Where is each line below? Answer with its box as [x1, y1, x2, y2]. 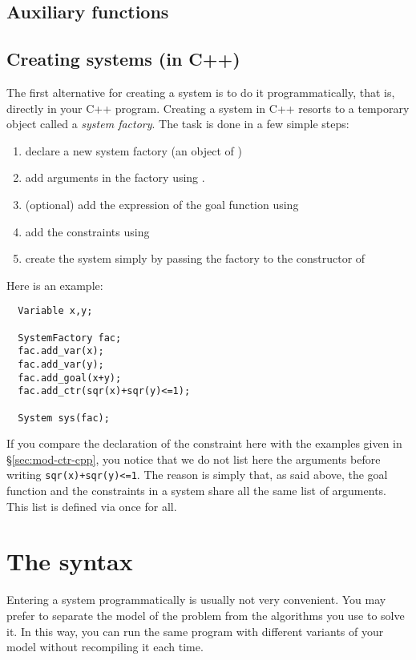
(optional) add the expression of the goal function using [25, 195, 299, 212]
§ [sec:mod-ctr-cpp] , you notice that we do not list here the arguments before [6, 450, 381, 467]
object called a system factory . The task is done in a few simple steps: [6, 115, 349, 132]
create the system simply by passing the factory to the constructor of [25, 250, 366, 267]
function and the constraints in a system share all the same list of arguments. [6, 482, 386, 499]
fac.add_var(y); [18, 358, 104, 370]
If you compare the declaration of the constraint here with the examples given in [6, 435, 402, 452]
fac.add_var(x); [18, 345, 104, 357]
